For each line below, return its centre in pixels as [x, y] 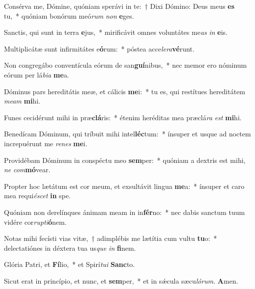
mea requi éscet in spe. [37, 196]
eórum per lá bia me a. [37, 74]
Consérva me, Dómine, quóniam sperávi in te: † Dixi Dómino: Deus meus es [119, 6]
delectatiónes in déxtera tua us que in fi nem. [70, 248]
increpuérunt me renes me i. [46, 143]
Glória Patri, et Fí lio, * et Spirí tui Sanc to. [70, 264]
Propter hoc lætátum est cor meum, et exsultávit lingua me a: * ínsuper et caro [124, 186]
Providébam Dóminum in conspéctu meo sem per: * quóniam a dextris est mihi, [125, 160]
